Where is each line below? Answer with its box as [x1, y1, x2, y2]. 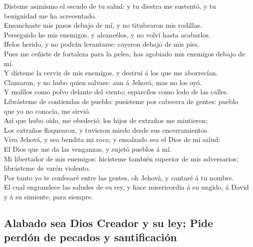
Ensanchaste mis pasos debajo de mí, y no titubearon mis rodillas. [4, 20, 202, 30]
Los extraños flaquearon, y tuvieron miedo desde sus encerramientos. [4, 124, 209, 135]
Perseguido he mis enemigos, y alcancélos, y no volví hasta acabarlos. [4, 29, 211, 39]
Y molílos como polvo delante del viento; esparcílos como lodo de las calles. [4, 87, 229, 97]
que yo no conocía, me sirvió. [4, 106, 91, 116]
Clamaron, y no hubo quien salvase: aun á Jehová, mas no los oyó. [4, 77, 202, 87]
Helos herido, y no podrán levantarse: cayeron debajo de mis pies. [4, 39, 200, 49]
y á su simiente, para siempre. [4, 191, 94, 201]
